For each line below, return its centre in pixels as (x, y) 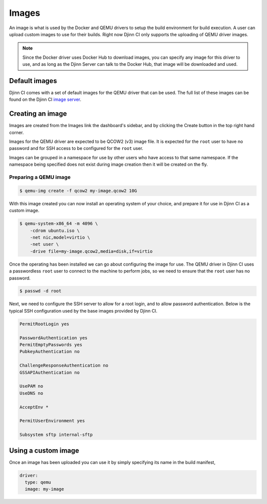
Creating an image (38, 114)
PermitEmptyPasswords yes (51, 345)
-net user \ (44, 244)
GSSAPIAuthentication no (50, 372)
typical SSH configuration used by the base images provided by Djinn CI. (83, 311)
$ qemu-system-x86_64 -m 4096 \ (59, 224)
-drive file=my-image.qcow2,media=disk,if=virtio (91, 251)
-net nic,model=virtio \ (60, 237)
